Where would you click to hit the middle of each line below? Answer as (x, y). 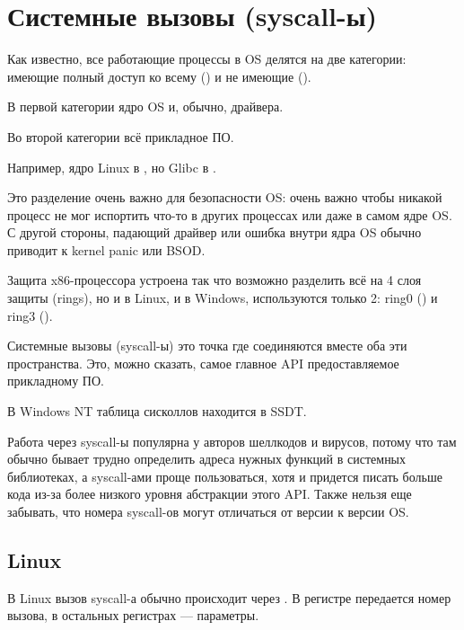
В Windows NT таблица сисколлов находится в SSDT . (157, 411)
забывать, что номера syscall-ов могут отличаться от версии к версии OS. (208, 511)
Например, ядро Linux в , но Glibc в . (112, 167)
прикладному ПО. (56, 381)
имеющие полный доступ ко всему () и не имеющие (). (159, 76)
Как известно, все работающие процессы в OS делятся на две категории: (207, 59)
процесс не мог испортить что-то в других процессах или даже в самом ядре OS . (230, 214)
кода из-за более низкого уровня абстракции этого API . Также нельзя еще (210, 494)
